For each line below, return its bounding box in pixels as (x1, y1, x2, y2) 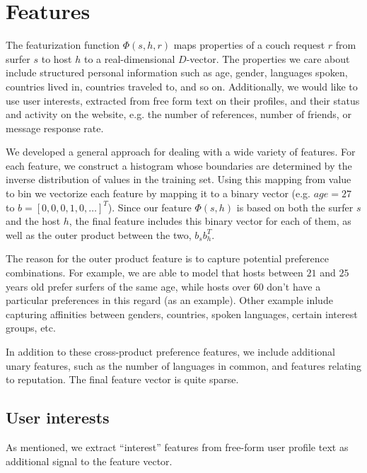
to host (41, 51, 72, 66)
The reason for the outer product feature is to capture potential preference (6, 251, 330, 266)
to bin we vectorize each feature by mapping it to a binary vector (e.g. (6, 186, 311, 201)
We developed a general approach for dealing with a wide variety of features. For (6, 144, 356, 159)
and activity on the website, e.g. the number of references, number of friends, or (6, 107, 351, 122)
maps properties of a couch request (173, 37, 325, 52)
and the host (6, 214, 61, 228)
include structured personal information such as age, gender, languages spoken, (6, 65, 348, 80)
